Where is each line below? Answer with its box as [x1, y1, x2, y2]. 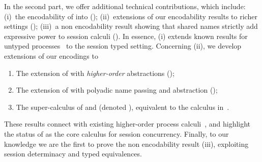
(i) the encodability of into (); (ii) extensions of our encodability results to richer [4, 11, 257, 21]
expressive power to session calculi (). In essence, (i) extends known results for [4, 30, 248, 41]
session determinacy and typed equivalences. [4, 148, 142, 159]
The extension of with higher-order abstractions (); [16, 67, 174, 78]
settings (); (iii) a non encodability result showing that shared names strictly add [4, 21, 258, 31]
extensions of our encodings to [4, 50, 98, 61]
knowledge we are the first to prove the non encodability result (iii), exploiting [4, 138, 249, 149]
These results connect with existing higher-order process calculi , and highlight [4, 118, 251, 129]
